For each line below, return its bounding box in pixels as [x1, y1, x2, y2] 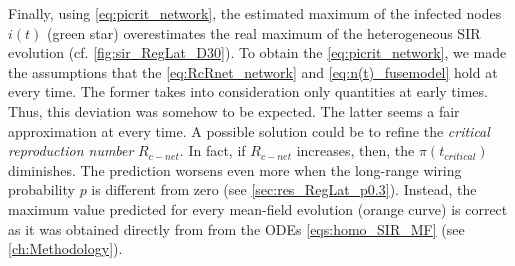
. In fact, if [179, 140, 246, 161]
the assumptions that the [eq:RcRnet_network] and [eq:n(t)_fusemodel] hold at [8, 61, 498, 82]
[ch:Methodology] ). [8, 238, 123, 259]
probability [8, 179, 75, 200]
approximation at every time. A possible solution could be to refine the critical [8, 120, 490, 141]
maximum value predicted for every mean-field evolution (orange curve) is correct [8, 198, 508, 219]
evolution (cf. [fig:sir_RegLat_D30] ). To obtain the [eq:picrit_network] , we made [8, 42, 507, 63]
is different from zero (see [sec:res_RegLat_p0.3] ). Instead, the [91, 179, 477, 200]
